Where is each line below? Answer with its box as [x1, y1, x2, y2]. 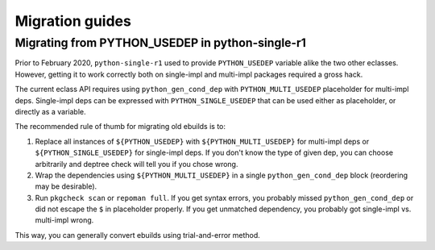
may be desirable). [35, 181, 97, 191]
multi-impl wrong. [35, 215, 94, 225]
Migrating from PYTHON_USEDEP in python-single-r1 [14, 35, 306, 50]
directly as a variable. [14, 106, 86, 116]
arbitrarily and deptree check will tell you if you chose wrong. [35, 159, 238, 169]
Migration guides [14, 12, 132, 30]
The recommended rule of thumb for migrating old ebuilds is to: [14, 122, 226, 131]
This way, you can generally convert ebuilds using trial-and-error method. [14, 230, 261, 240]
